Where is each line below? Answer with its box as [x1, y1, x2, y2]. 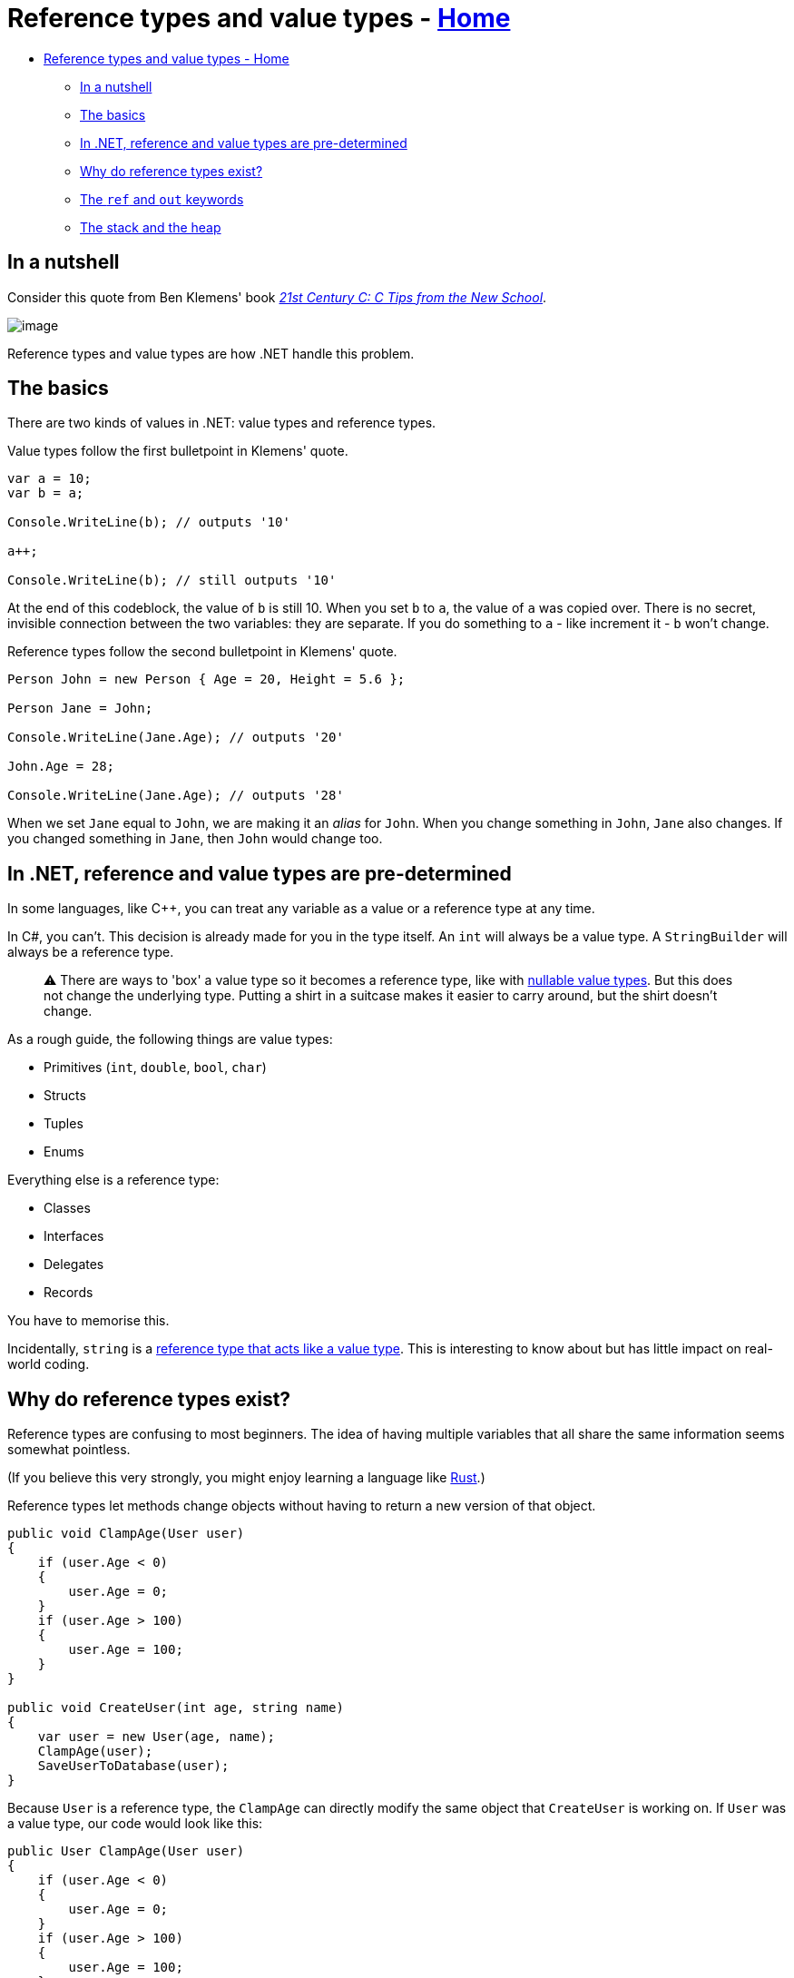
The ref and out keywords [80, 191, 244, 207]
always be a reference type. [7, 944, 174, 960]
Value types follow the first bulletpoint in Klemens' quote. [7, 443, 348, 459]
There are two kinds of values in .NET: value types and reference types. [7, 415, 436, 431]
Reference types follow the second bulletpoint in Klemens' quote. [7, 644, 397, 660]
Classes [44, 1200, 91, 1216]
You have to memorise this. [7, 1313, 170, 1329]
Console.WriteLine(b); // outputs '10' [7, 515, 290, 530]
